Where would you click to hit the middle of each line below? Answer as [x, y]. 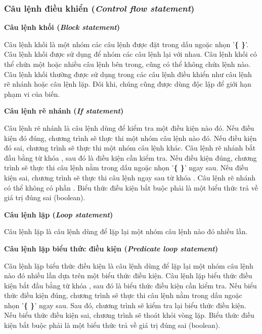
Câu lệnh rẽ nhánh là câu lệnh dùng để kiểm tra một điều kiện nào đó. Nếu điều [129, 127]
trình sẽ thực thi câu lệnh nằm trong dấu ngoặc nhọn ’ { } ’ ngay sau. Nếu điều [126, 168]
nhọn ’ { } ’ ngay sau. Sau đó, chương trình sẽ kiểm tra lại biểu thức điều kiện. [125, 305]
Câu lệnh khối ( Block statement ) [62, 27]
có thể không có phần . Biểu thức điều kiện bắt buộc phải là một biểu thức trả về [131, 187]
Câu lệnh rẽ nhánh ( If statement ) [64, 111]
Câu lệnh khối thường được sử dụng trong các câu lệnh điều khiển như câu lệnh [128, 74]
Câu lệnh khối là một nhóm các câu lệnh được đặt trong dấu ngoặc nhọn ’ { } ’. [126, 44]
